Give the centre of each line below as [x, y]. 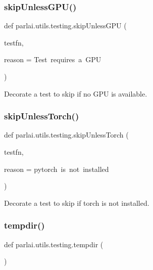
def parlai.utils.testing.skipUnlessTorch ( [66, 135]
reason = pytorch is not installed [57, 169]
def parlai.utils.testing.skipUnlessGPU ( [65, 26]
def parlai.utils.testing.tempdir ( [54, 244]
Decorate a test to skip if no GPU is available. [76, 93]
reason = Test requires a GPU [53, 59]
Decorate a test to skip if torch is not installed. [77, 202]
